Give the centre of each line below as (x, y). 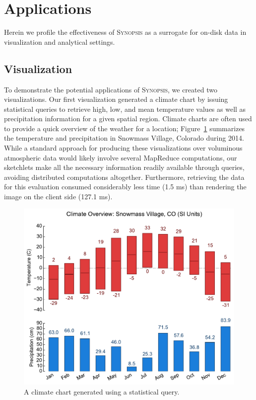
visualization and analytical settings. (60, 41)
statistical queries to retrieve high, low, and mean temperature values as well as (125, 109)
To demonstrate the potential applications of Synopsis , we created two (111, 89)
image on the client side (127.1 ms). (58, 197)
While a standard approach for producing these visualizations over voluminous (123, 148)
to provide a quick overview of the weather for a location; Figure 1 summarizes (125, 128)
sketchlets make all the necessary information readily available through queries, (124, 167)
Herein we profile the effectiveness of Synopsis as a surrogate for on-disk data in (125, 32)
